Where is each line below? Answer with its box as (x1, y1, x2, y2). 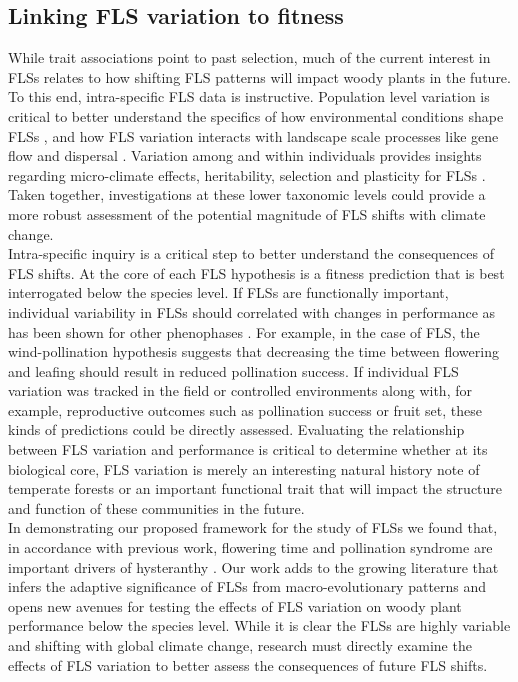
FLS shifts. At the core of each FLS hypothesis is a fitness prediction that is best (8, 262, 505, 283)
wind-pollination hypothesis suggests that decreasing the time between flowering (8, 341, 499, 362)
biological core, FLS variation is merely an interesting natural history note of (8, 458, 480, 479)
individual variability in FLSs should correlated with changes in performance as (8, 301, 496, 322)
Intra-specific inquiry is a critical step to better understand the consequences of (8, 243, 494, 264)
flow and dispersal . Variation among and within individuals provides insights (8, 145, 482, 166)
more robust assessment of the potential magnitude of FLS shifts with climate (8, 203, 486, 224)
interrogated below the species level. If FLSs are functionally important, (8, 282, 449, 303)
